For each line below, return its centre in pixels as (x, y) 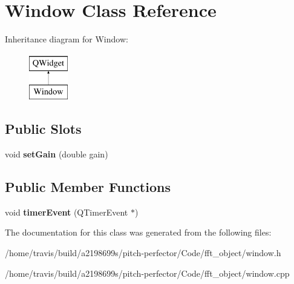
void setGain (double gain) (57, 154)
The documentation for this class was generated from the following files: (138, 232)
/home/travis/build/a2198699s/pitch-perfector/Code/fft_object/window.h (143, 253)
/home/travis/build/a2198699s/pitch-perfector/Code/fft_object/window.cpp (147, 273)
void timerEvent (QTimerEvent (67, 212)
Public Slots (43, 129)
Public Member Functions (88, 187)
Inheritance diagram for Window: (67, 39)
